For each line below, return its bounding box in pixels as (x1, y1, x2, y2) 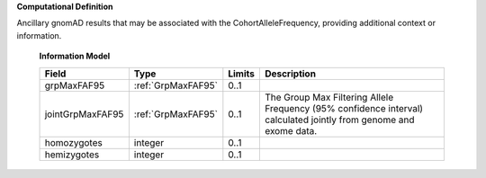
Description (264, 67, 317, 80)
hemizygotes (44, 148, 100, 161)
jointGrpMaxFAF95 (44, 108, 124, 120)
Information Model (39, 50, 111, 62)
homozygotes (44, 136, 103, 148)
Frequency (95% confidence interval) (264, 102, 423, 114)
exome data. (264, 124, 318, 137)
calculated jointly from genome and (264, 113, 415, 126)
